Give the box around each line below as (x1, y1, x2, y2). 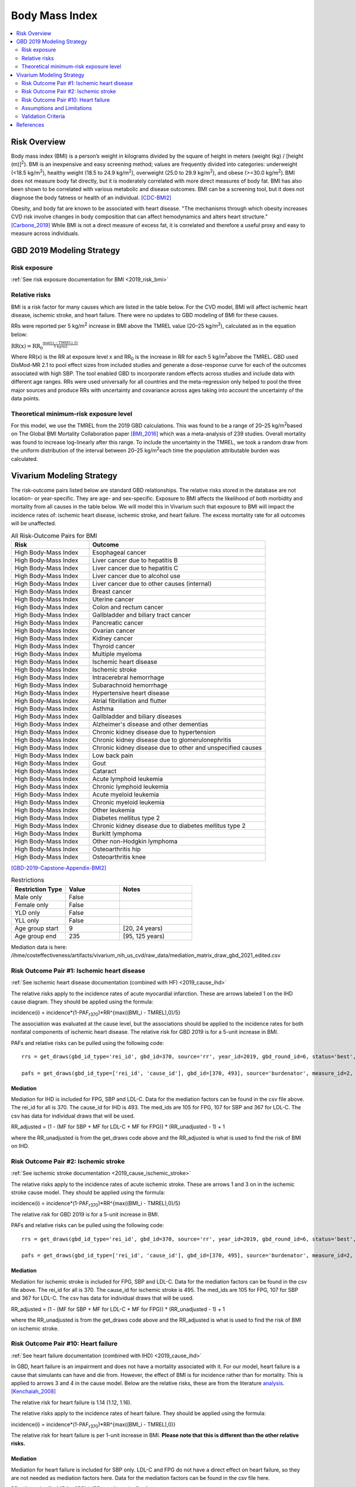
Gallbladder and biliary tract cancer (92, 610, 191, 619)
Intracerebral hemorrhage (92, 673, 164, 681)
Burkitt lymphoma (92, 829, 142, 837)
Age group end (14, 931, 56, 940)
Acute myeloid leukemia (92, 790, 160, 798)
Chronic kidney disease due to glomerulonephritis (92, 735, 231, 743)
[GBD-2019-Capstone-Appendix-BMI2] (11, 864, 107, 871)
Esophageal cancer (92, 548, 147, 556)
